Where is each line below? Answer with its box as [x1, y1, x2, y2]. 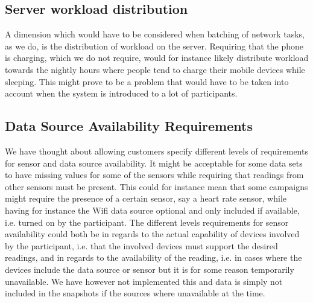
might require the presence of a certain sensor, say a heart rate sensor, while [5, 192, 286, 205]
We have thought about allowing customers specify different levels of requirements [5, 144, 308, 157]
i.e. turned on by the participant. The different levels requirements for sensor [5, 215, 289, 228]
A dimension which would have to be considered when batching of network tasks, [5, 28, 305, 40]
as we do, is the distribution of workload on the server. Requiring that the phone [5, 39, 303, 52]
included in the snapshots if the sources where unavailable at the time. [5, 287, 265, 299]
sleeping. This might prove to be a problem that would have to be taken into [5, 75, 289, 88]
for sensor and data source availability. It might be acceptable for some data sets [5, 156, 303, 169]
